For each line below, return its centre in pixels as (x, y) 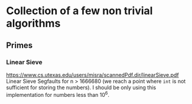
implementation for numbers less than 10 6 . (58, 94)
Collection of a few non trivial (79, 11)
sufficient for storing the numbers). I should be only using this (81, 87)
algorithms (33, 23)
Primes (19, 45)
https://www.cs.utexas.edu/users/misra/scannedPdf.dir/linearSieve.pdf (92, 74)
